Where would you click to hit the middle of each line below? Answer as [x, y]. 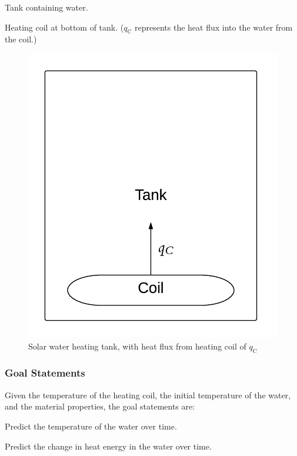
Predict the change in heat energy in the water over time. [108, 446]
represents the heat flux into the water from [214, 27]
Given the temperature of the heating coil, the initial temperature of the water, [148, 395]
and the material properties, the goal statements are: [100, 406]
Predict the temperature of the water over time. [91, 426]
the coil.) [21, 39]
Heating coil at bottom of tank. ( [64, 27]
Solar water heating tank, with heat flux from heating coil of [137, 346]
